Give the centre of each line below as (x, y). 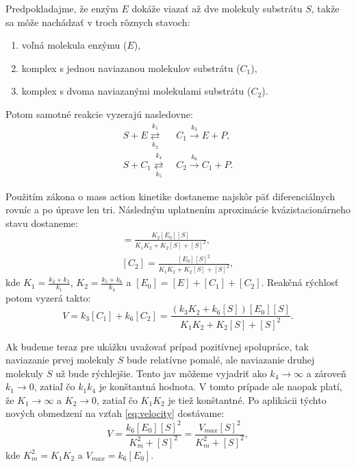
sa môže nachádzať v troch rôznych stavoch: (98, 22)
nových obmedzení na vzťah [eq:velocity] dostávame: (115, 413)
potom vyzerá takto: (48, 297)
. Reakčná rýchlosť (300, 282)
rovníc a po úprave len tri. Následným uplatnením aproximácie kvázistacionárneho (178, 209)
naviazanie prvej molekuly (60, 360)
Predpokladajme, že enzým (62, 8)
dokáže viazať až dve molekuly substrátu (217, 8)
